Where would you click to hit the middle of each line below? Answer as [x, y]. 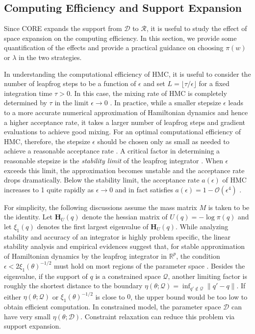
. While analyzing [202, 226]
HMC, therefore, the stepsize [47, 141]
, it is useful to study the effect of [197, 28]
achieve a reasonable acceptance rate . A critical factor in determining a [112, 151]
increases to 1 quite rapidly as [49, 189]
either [13, 296]
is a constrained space [128, 276]
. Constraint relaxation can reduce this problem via [158, 316]
